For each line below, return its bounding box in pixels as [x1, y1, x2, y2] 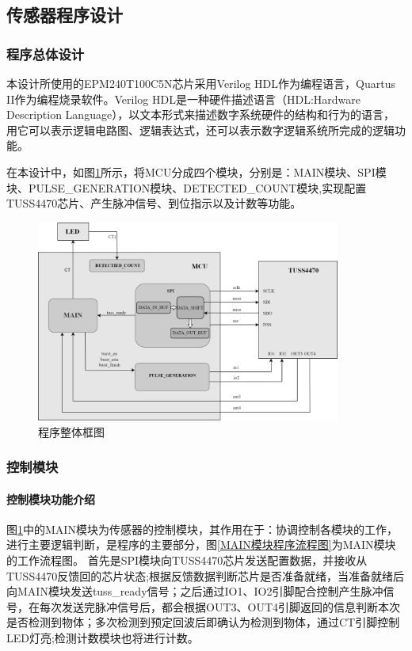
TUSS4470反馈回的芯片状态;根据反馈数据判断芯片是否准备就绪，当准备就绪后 [6, 567, 405, 584]
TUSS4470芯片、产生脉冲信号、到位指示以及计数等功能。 [6, 195, 302, 211]
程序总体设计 [6, 44, 85, 63]
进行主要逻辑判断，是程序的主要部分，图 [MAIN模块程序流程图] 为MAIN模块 [6, 536, 396, 553]
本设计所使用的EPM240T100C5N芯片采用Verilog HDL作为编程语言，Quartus [6, 75, 395, 91]
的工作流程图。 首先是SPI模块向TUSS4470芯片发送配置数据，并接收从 [6, 552, 368, 568]
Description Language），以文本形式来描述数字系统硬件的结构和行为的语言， [6, 106, 395, 123]
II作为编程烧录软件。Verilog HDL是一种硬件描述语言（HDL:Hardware [6, 90, 360, 107]
